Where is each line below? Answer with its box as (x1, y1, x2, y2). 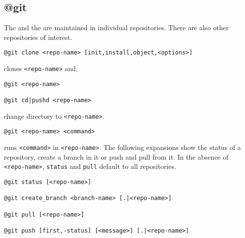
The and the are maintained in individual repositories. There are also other (4, 22, 229, 33)
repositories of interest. (4, 32, 72, 42)
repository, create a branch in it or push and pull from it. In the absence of (4, 151, 228, 162)
